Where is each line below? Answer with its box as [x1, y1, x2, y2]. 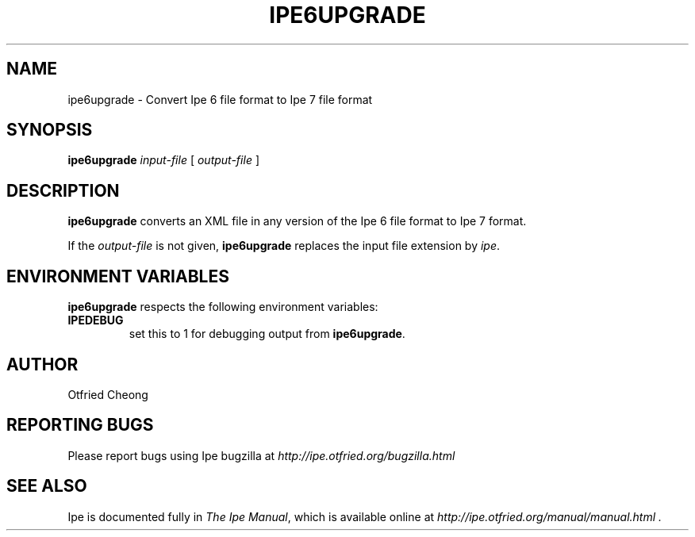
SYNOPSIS [6, 120, 93, 140]
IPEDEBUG [67, 313, 124, 328]
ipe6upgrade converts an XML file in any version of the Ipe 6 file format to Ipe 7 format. [67, 214, 527, 228]
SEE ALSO [6, 476, 87, 497]
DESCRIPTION [6, 180, 120, 201]
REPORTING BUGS [6, 415, 154, 435]
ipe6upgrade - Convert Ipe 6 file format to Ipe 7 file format [67, 92, 373, 106]
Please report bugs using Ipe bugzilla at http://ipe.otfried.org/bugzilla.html [67, 448, 455, 462]
